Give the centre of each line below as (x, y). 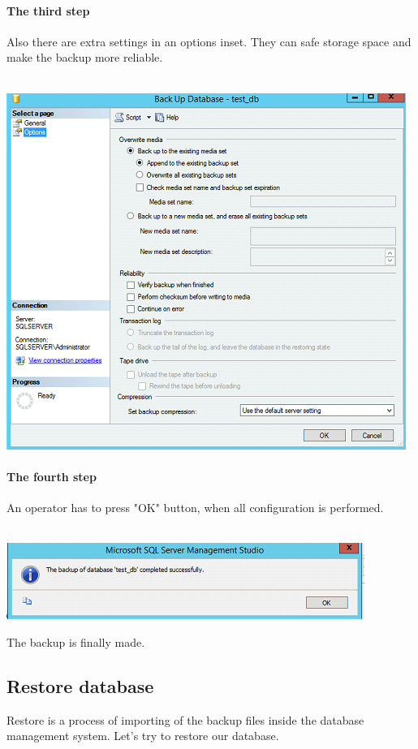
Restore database (80, 685)
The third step (48, 10)
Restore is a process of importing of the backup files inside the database (185, 719)
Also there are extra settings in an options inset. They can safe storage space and (209, 41)
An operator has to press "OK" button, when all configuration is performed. (195, 507)
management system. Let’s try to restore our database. (143, 736)
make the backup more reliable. (85, 57)
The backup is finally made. (76, 641)
